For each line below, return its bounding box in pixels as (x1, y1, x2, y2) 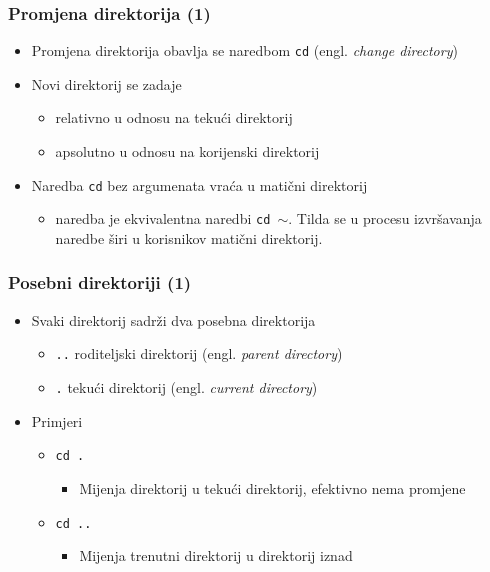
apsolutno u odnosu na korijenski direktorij (55, 141, 320, 162)
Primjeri (31, 410, 83, 431)
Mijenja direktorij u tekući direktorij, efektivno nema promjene (79, 477, 466, 498)
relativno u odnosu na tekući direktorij (55, 107, 293, 128)
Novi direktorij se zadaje (31, 73, 182, 94)
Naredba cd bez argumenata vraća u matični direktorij (31, 174, 368, 195)
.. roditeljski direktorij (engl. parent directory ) (55, 343, 343, 364)
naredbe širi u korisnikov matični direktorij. (55, 227, 323, 248)
